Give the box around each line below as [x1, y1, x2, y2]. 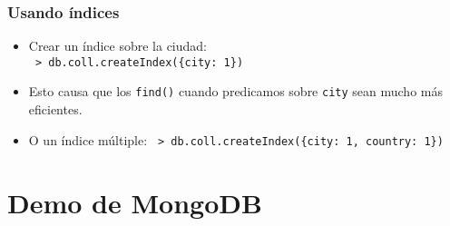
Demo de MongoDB [7, 183, 262, 221]
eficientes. [28, 100, 83, 119]
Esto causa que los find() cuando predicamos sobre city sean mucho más [28, 82, 443, 101]
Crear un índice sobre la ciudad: [28, 36, 208, 55]
